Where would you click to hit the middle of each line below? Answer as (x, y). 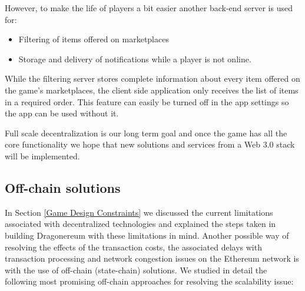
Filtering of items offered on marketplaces (94, 39)
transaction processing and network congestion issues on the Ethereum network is (152, 258)
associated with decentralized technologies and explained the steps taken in (140, 224)
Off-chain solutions (63, 187)
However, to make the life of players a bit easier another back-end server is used (149, 8)
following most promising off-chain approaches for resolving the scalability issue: (149, 281)
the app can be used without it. (62, 113)
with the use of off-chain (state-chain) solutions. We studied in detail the (136, 270)
